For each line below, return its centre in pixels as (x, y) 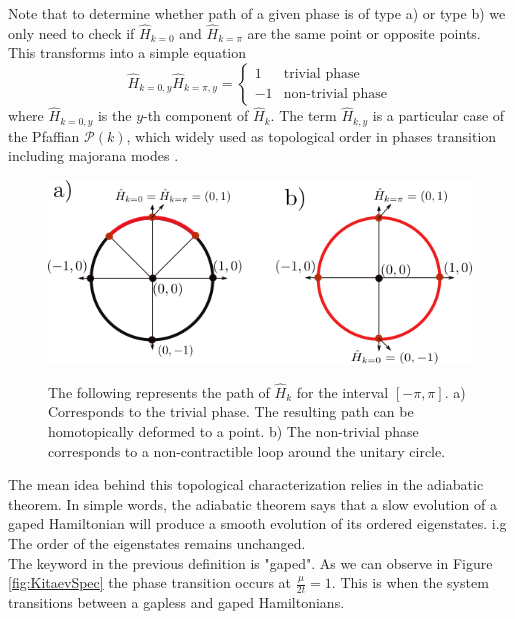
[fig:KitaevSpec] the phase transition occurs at (150, 582)
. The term (303, 115)
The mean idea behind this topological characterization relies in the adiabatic (246, 484)
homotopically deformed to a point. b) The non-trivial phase (233, 431)
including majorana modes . (93, 155)
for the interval (342, 391)
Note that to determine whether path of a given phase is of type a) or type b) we (257, 13)
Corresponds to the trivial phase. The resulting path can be (231, 411)
